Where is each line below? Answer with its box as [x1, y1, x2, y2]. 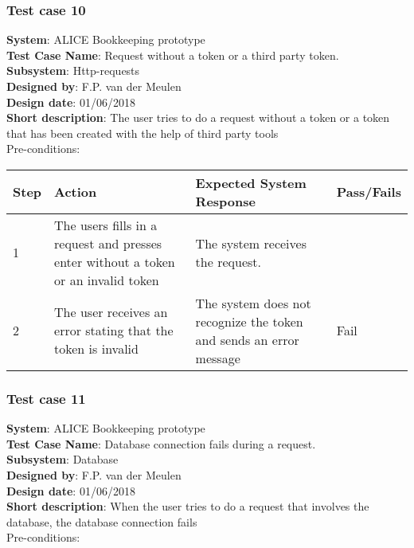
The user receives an [54, 303, 168, 322]
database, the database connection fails [6, 513, 197, 530]
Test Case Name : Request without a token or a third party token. [6, 46, 339, 63]
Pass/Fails [336, 182, 401, 202]
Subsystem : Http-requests [6, 62, 140, 79]
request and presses [54, 233, 162, 252]
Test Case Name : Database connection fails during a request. [6, 435, 316, 452]
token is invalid [54, 339, 139, 358]
